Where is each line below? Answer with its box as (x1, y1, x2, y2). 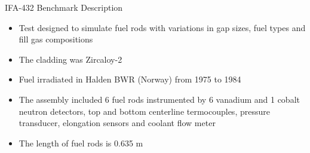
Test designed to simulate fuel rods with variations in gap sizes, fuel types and (19, 21, 306, 33)
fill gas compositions (19, 33, 93, 45)
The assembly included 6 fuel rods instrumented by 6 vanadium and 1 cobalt (19, 93, 300, 105)
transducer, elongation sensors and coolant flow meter (19, 117, 216, 129)
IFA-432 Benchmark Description (5, 1, 123, 13)
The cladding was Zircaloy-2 (19, 53, 122, 65)
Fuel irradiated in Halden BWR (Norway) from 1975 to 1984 (19, 73, 241, 85)
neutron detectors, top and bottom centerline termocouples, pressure (19, 105, 270, 117)
